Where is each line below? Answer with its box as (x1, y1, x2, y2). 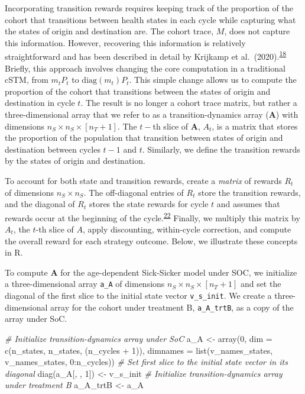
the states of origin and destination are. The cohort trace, (5, 25, 214, 37)
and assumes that (216, 198, 280, 210)
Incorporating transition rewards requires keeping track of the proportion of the (5, 2, 293, 14)
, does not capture (224, 25, 290, 37)
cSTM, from (5, 73, 48, 86)
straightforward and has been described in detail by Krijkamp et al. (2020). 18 (5, 49, 287, 63)
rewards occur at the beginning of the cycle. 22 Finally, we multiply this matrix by (5, 209, 300, 224)
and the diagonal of (5, 198, 75, 210)
